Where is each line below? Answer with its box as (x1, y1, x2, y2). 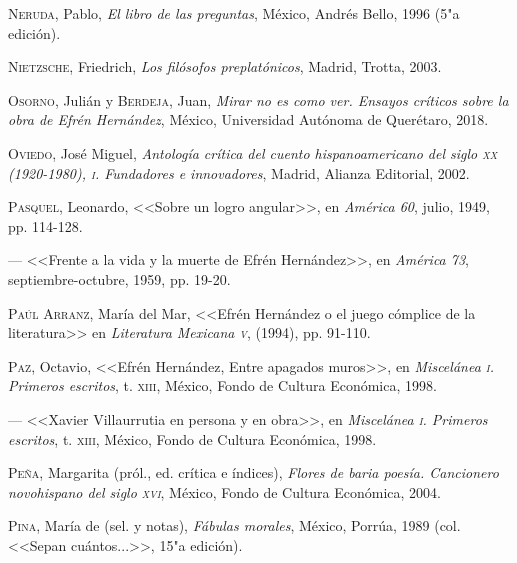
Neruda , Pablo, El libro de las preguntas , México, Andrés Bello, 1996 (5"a (8, 3, 460, 23)
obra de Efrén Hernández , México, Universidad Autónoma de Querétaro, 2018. (8, 109, 489, 130)
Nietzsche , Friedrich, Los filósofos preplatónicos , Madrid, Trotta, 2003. (8, 56, 442, 77)
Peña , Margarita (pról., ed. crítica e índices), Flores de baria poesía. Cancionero (8, 462, 499, 483)
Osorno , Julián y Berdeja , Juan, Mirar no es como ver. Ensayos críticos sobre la (8, 89, 509, 110)
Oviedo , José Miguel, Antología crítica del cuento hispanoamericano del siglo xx (8, 142, 498, 163)
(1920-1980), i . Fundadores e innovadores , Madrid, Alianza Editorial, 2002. (8, 162, 470, 183)
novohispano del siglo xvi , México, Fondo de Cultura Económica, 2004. (8, 481, 442, 502)
